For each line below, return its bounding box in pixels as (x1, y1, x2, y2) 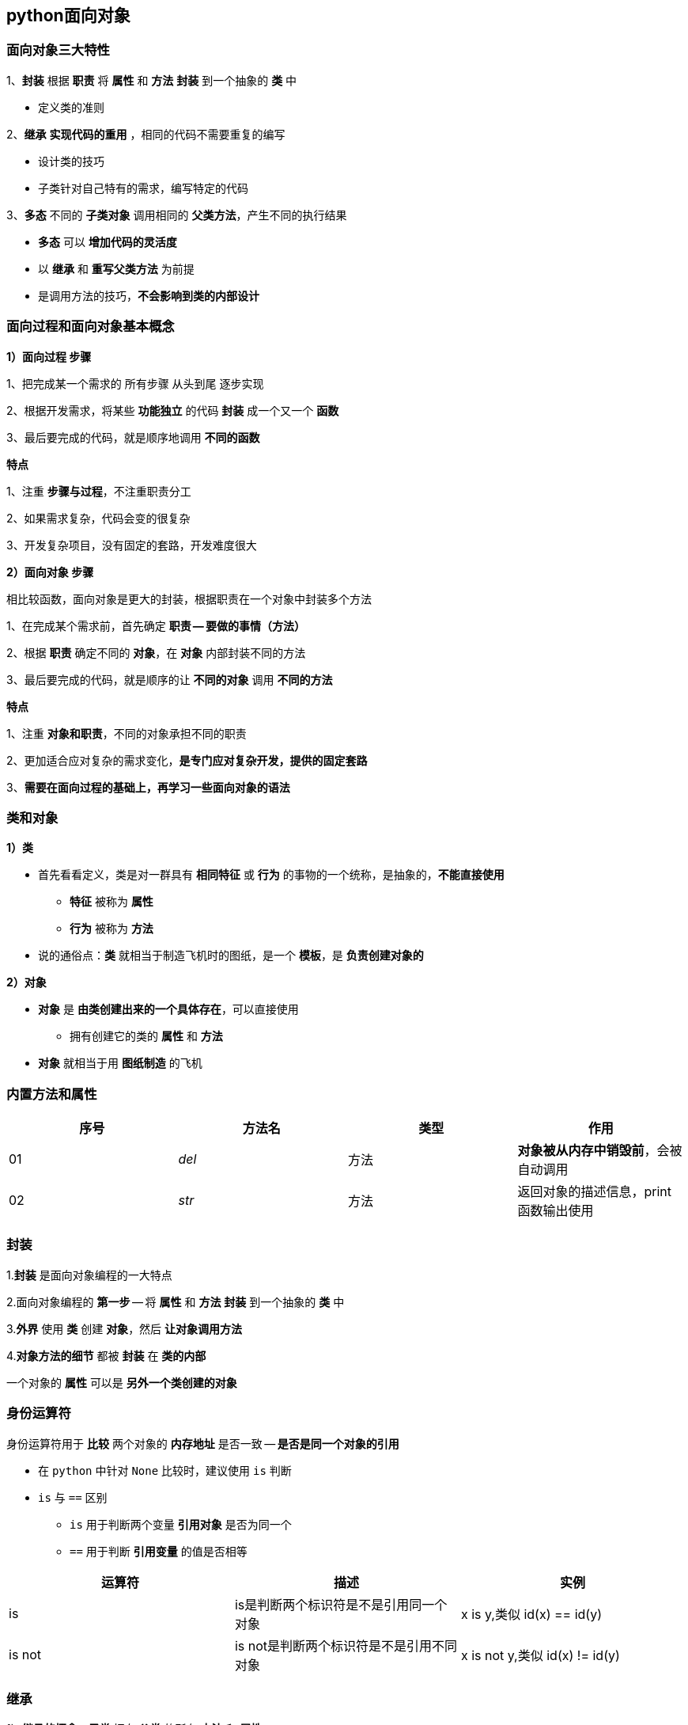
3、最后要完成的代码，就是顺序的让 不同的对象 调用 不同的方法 (6, 672, 333, 686)
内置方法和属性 (6, 1085, 97, 1102)
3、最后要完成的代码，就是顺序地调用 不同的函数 (6, 430, 260, 444)
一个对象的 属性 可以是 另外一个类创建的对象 (6, 1375, 237, 1389)
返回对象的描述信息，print (517, 1184, 672, 1200)
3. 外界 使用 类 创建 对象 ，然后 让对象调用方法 (6, 1321, 243, 1336)
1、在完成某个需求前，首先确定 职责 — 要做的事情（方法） (6, 618, 306, 633)
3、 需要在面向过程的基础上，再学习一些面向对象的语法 (6, 780, 290, 794)
